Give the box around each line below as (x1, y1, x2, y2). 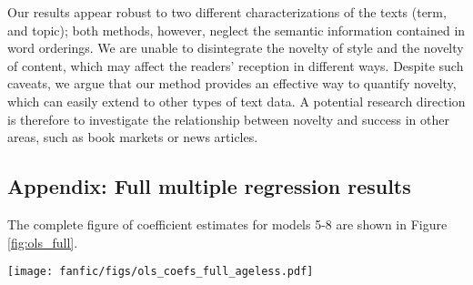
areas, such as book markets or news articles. (7, 127, 258, 147)
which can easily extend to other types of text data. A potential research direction (7, 91, 466, 110)
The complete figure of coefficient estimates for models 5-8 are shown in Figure (7, 214, 448, 233)
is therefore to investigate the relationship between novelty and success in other (7, 109, 449, 128)
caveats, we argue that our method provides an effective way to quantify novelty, (7, 74, 457, 93)
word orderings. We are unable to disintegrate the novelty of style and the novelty (7, 38, 464, 57)
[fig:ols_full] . (7, 232, 78, 251)
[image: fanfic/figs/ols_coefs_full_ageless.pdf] (7, 265, 314, 279)
